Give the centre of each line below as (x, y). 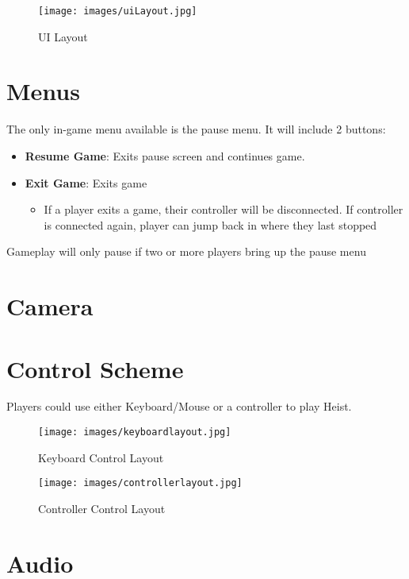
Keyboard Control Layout (101, 457)
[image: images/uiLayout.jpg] (118, 11)
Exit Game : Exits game (86, 182)
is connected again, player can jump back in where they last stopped (210, 224)
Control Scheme (95, 368)
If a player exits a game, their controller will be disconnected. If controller (224, 209)
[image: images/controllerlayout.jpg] (140, 483)
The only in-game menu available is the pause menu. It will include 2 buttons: (196, 129)
